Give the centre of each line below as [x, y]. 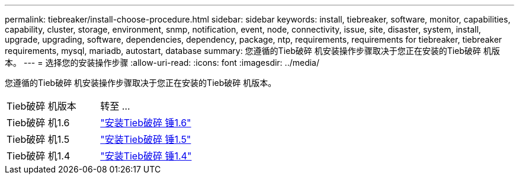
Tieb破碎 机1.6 [38, 123]
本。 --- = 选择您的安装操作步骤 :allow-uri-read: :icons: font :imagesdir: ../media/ [162, 63]
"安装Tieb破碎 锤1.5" [146, 139]
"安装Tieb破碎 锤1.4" [146, 156]
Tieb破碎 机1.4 [39, 156]
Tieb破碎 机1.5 [38, 139]
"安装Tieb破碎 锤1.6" [146, 123]
